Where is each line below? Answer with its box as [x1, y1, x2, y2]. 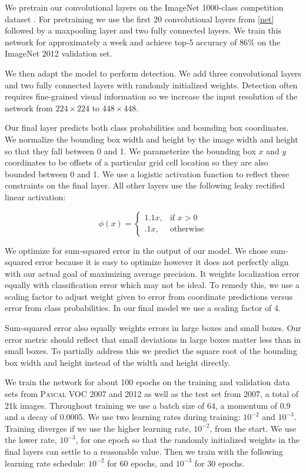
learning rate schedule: [5, 457, 86, 469]
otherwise [169, 225, 204, 234]
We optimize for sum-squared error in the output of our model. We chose [5, 244, 268, 256]
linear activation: [5, 190, 66, 203]
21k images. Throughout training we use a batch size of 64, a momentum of [5, 399, 278, 411]
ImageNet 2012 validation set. [5, 47, 112, 59]
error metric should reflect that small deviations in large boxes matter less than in [5, 333, 301, 345]
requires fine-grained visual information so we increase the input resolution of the [5, 90, 298, 102]
